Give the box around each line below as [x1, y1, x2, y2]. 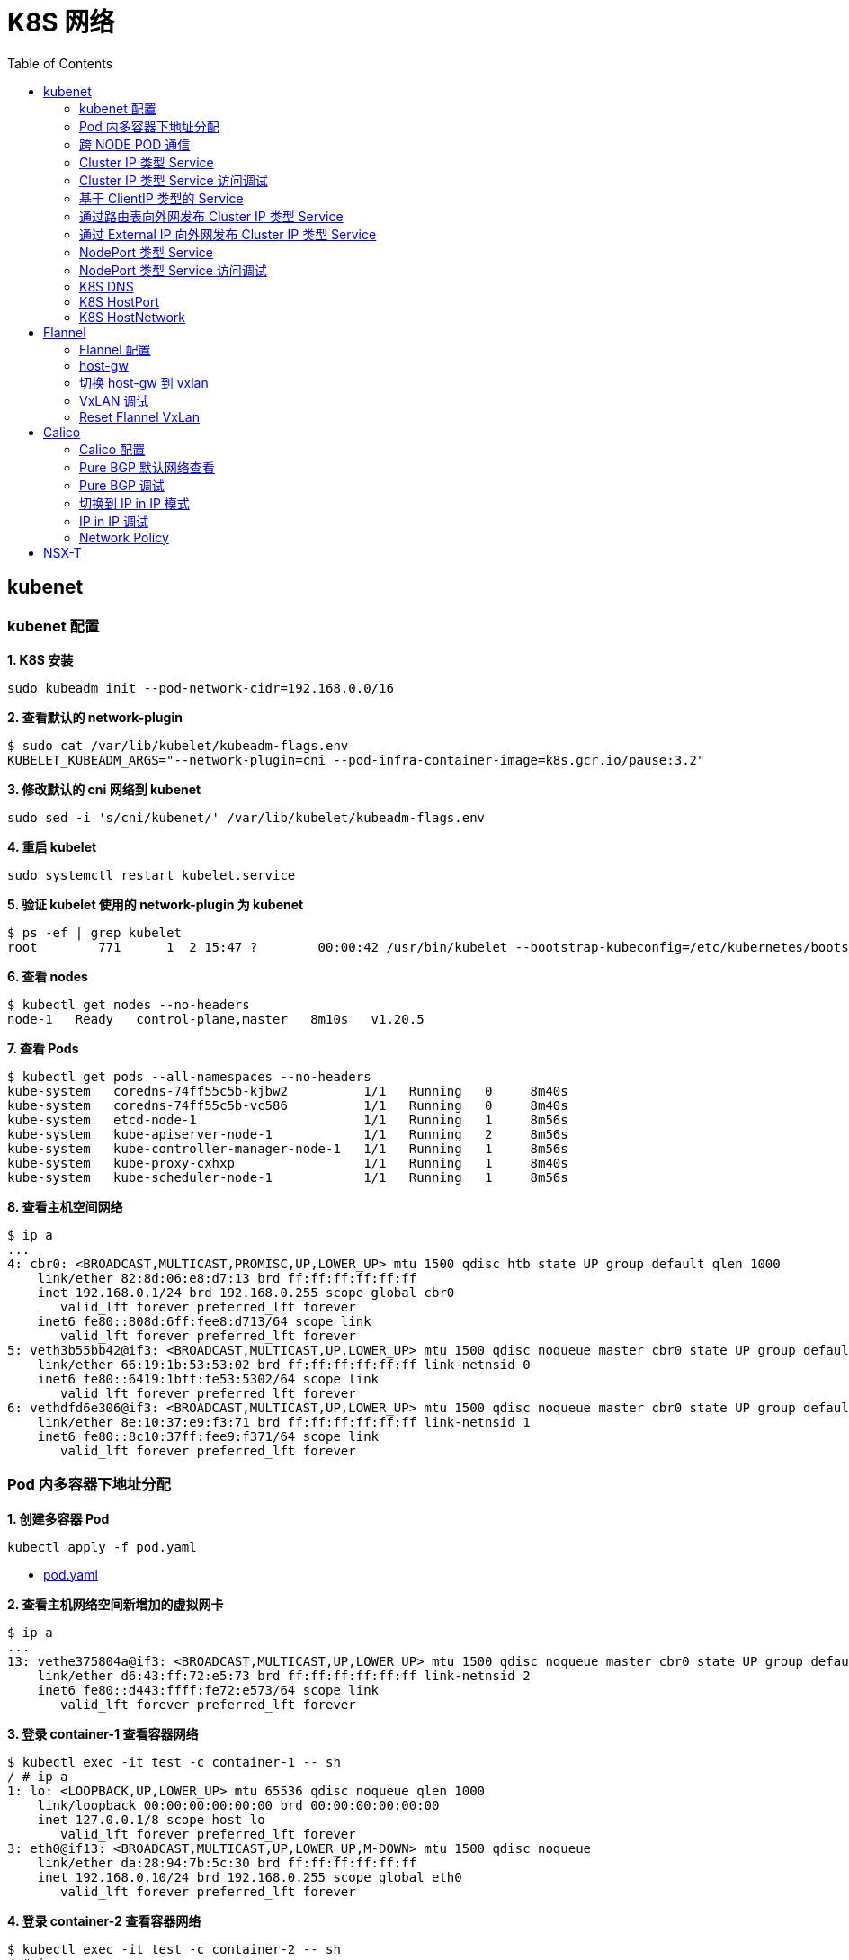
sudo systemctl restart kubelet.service [7, 867, 296, 882]
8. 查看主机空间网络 [7, 1198, 123, 1214]
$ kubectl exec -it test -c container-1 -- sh [7, 1754, 341, 1769]
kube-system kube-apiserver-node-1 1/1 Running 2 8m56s [7, 1126, 568, 1141]
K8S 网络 [7, 7, 115, 38]
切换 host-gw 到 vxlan [79, 374, 209, 390]
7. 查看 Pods [7, 1040, 79, 1056]
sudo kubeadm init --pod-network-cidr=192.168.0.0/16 [7, 680, 394, 695]
